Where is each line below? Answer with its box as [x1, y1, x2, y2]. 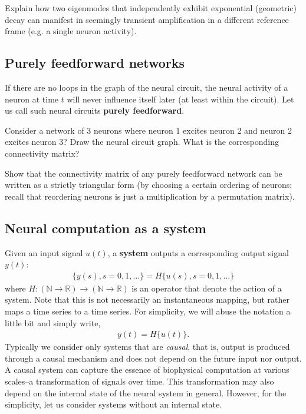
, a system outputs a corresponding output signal [107, 246, 289, 259]
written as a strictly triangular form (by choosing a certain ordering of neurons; [5, 178, 292, 191]
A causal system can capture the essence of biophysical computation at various [5, 363, 289, 376]
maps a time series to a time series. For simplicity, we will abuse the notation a [5, 304, 291, 317]
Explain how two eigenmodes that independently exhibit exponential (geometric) [5, 2, 297, 14]
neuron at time [5, 92, 59, 105]
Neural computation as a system [5, 218, 206, 237]
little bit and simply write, [5, 316, 101, 329]
